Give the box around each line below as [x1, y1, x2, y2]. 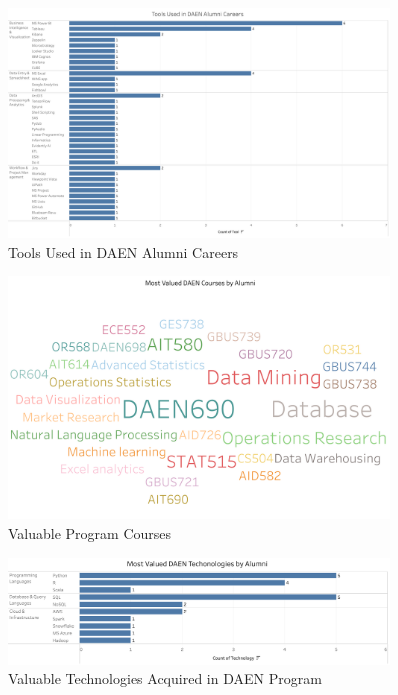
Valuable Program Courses [8, 523, 172, 544]
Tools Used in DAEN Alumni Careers [8, 241, 239, 262]
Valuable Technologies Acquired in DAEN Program [8, 668, 322, 689]
